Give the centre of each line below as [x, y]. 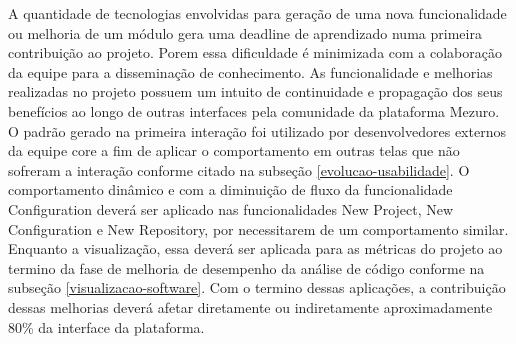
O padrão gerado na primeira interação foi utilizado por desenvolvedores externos [257, 130]
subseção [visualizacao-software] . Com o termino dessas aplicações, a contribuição [257, 287]
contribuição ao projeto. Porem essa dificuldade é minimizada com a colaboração [255, 52]
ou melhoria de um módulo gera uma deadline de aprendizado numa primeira [245, 32]
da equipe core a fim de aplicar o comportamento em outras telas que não [234, 150]
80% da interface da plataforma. [106, 326]
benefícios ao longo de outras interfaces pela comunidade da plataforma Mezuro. [254, 110]
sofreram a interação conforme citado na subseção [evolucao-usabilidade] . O [239, 169]
